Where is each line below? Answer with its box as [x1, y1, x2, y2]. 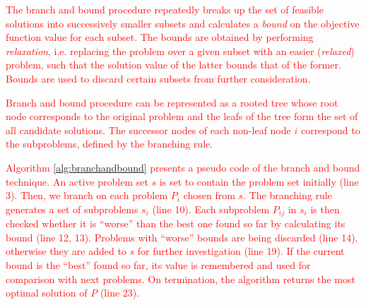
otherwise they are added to [6, 244, 126, 258]
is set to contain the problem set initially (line [159, 174, 359, 189]
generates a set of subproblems [6, 201, 138, 216]
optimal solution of [6, 285, 88, 300]
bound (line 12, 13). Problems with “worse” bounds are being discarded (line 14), [6, 229, 358, 244]
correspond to [300, 122, 360, 137]
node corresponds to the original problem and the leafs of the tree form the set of [6, 109, 358, 124]
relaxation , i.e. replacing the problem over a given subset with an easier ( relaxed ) [6, 43, 355, 58]
